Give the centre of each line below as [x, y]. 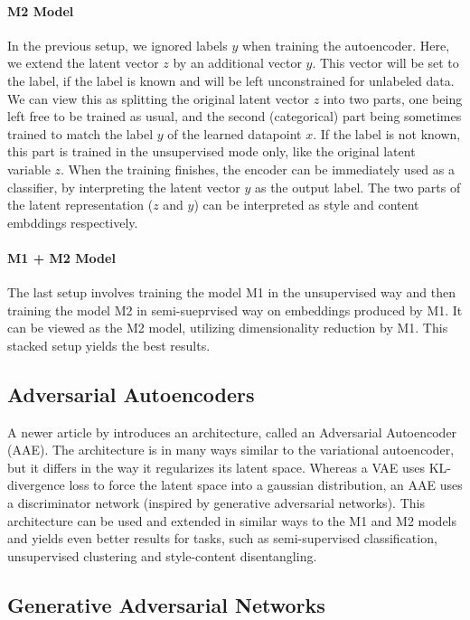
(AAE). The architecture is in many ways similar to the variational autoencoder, [231, 450]
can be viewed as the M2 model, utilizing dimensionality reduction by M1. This [228, 328]
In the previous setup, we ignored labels [117, 45]
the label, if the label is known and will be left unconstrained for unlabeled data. [231, 80]
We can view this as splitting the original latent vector [158, 98]
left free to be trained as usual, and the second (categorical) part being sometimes [235, 116]
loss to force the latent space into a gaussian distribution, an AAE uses [266, 485]
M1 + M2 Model [61, 257]
